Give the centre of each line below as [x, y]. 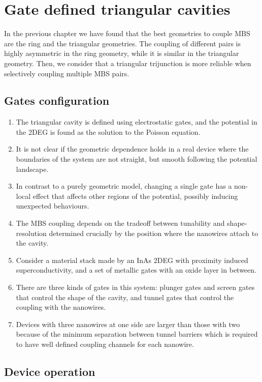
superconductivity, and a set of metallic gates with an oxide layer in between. [136, 270]
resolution [31, 233]
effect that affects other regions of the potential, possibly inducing [135, 196]
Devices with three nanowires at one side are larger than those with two [128, 324]
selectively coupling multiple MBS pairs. [67, 73]
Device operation [50, 371]
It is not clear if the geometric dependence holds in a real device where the [132, 149]
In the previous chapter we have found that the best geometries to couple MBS [127, 33]
